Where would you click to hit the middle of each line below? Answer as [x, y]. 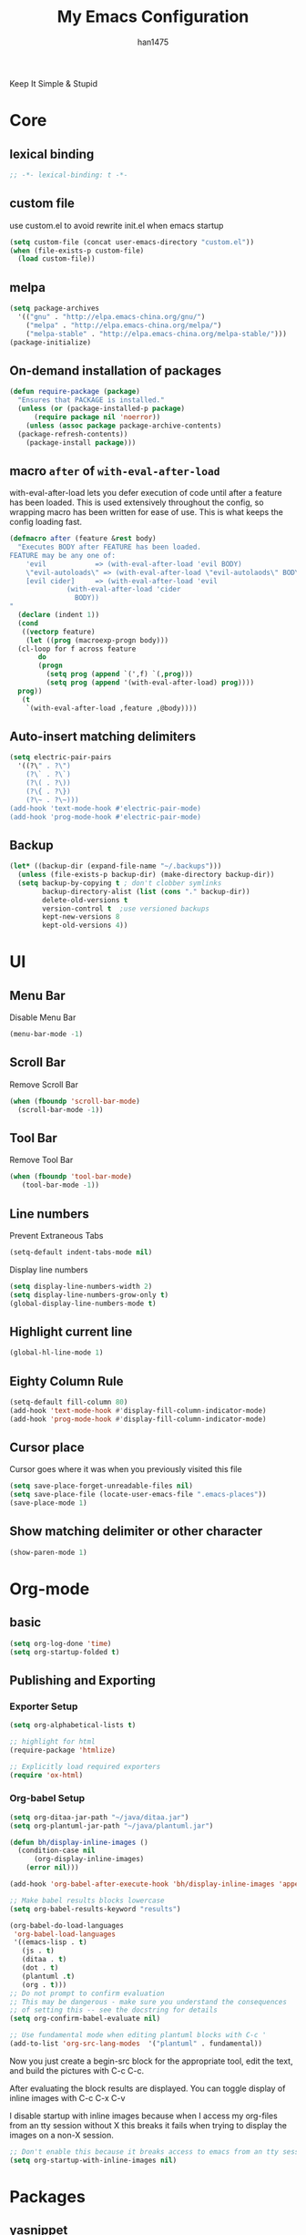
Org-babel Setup [47, 1798]
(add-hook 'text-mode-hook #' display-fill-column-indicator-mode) [138, 1410]
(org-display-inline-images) [89, 1859]
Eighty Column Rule [67, 1381]
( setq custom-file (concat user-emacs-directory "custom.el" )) [132, 242]
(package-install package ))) [81, 443]
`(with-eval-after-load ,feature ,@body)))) [112, 708]
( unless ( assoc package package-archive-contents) [124, 426]
